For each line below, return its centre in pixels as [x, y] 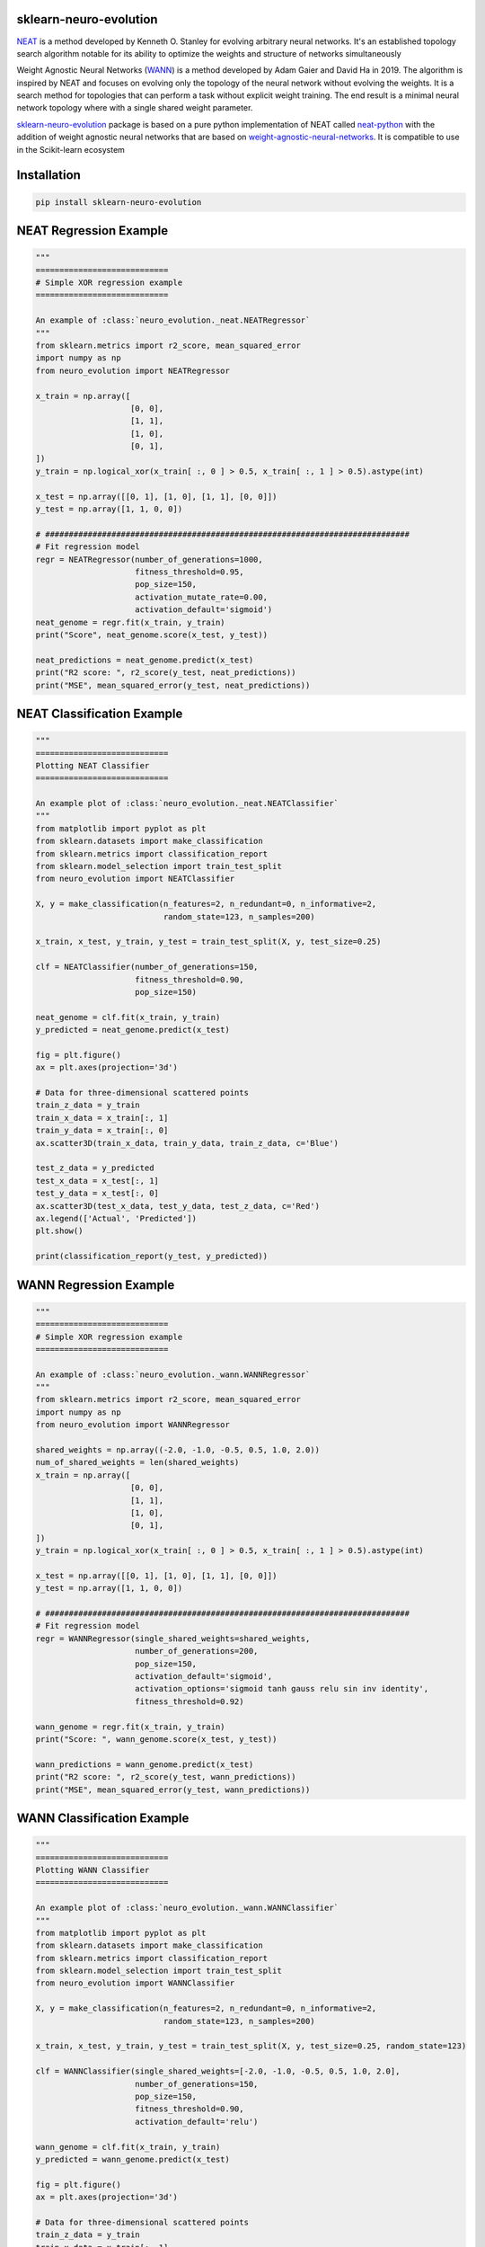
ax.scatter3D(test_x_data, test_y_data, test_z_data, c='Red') [178, 1206]
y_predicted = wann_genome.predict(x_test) [133, 2159]
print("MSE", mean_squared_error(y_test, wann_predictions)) [173, 1790]
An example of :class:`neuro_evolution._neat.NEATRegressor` [173, 320]
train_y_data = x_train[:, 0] [102, 1131]
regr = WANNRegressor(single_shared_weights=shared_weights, [173, 1639]
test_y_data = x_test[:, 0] [97, 1194]
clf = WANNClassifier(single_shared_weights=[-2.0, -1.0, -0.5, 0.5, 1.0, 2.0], [218, 2071]
